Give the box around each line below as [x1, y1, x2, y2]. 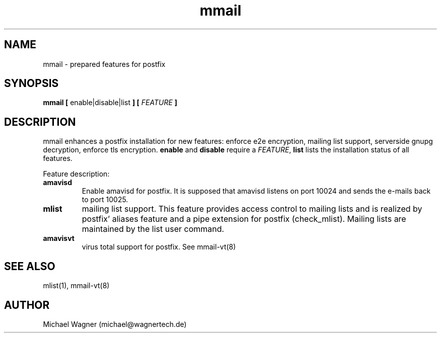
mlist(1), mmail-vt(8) [43, 281, 110, 290]
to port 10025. [82, 195, 128, 204]
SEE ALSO [4, 260, 55, 273]
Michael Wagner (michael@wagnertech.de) [43, 319, 187, 328]
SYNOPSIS [4, 77, 59, 90]
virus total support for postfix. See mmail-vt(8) [82, 242, 236, 251]
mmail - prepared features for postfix [43, 59, 166, 68]
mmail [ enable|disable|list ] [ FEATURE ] [43, 98, 178, 107]
